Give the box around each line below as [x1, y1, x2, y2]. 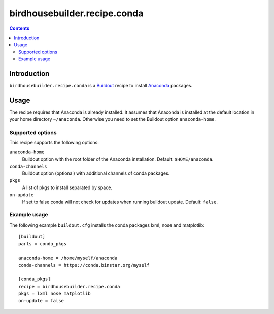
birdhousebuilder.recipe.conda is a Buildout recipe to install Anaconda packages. [9, 83, 193, 89]
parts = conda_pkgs [18, 241, 67, 246]
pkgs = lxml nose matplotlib [18, 291, 91, 297]
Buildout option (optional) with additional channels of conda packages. [22, 170, 170, 176]
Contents [9, 25, 30, 32]
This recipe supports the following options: [9, 140, 99, 146]
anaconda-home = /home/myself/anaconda [18, 255, 118, 261]
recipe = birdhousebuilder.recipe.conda [18, 284, 120, 289]
